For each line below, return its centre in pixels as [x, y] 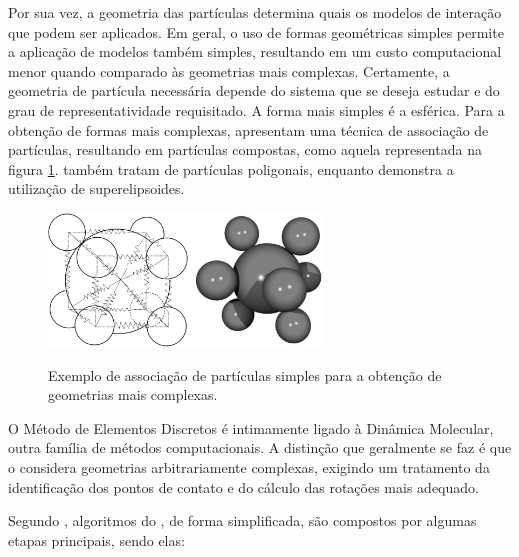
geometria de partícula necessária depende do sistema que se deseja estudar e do [254, 90]
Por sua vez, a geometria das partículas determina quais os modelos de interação [255, 12]
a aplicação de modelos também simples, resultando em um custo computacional [255, 51]
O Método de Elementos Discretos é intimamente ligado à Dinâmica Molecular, [251, 427]
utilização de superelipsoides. [96, 188]
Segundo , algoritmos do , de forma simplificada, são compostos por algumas [242, 520]
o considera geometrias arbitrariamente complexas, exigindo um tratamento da [249, 466]
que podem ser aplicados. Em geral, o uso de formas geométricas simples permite [256, 31]
